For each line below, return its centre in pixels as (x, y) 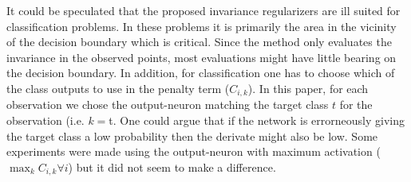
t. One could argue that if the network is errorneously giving (257, 120)
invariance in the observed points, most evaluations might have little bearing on (202, 57)
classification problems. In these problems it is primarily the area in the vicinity (202, 26)
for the (356, 105)
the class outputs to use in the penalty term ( (118, 88)
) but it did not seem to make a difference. (172, 167)
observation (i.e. (45, 120)
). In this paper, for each (308, 88)
